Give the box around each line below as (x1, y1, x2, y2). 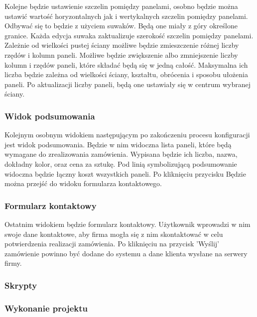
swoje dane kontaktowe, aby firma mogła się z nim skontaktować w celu (4, 228, 223, 239)
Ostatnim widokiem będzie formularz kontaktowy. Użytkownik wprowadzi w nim (4, 218, 251, 229)
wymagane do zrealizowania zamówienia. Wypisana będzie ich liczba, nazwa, (4, 149, 238, 159)
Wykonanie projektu (4, 302, 88, 314)
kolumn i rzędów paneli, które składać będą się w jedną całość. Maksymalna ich (4, 59, 248, 70)
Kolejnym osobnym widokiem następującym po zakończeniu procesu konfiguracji (4, 129, 250, 140)
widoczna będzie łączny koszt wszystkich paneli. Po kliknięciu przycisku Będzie (4, 168, 246, 179)
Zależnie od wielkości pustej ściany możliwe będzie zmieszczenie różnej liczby (4, 40, 239, 50)
